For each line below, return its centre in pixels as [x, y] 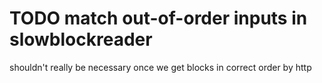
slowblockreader [81, 39]
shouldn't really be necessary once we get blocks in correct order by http [160, 67]
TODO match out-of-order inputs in [158, 18]
